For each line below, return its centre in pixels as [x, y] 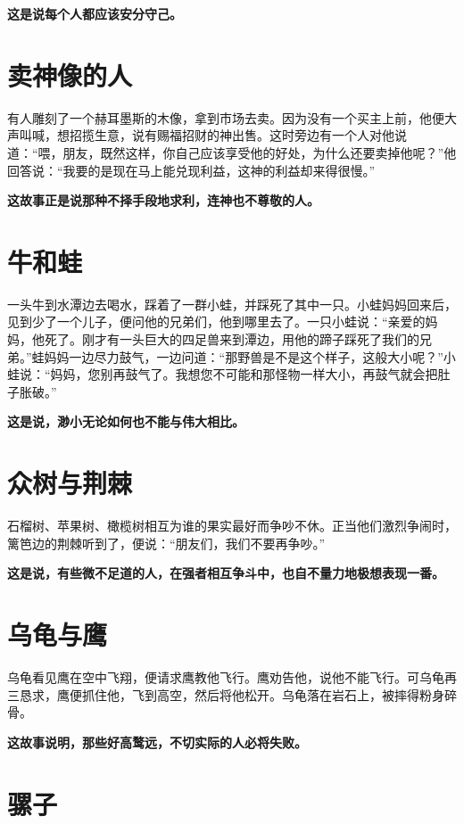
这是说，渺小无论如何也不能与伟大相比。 [126, 421]
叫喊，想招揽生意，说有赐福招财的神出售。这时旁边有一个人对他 [207, 135]
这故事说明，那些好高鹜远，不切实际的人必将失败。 [157, 742]
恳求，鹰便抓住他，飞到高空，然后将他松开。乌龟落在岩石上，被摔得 [219, 694]
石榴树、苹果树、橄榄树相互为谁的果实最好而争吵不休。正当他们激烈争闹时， [232, 526]
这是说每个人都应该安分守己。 [95, 13]
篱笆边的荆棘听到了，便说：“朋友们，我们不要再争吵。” [166, 543]
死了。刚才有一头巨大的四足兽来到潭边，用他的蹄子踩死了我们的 [232, 339]
